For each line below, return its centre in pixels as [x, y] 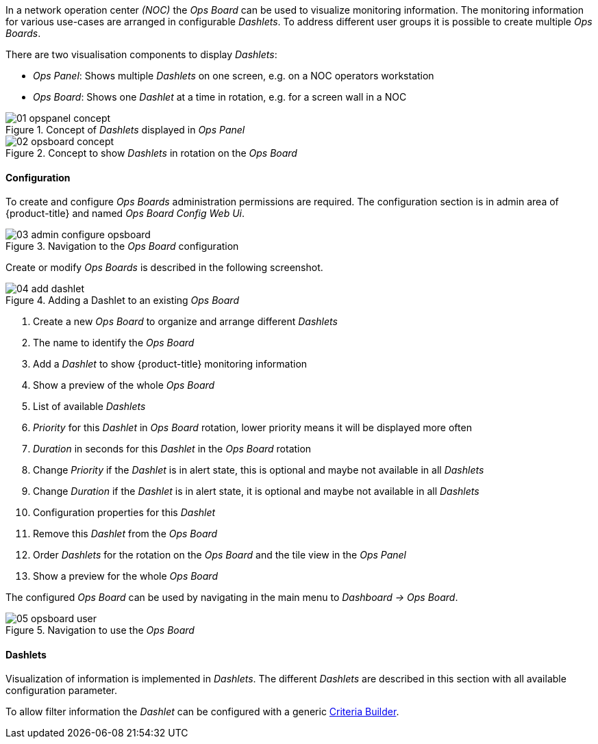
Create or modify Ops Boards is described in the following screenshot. [164, 268]
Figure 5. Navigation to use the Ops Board [100, 630]
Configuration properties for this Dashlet [124, 513]
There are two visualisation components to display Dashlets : [141, 54]
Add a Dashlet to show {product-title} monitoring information [170, 364]
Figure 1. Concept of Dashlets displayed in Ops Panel [125, 130]
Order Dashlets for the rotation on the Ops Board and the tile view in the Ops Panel [220, 555]
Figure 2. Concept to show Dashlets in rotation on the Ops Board [151, 153]
